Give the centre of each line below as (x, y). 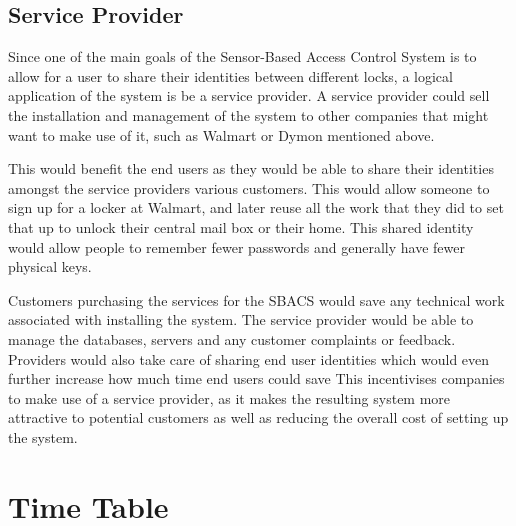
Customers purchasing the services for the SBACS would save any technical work (256, 299)
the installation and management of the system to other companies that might (248, 114)
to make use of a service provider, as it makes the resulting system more (229, 397)
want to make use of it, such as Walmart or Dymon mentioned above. (221, 134)
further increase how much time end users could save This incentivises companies (256, 378)
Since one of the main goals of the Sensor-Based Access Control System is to (242, 56)
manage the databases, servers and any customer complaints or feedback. (232, 338)
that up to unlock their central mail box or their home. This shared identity (241, 226)
